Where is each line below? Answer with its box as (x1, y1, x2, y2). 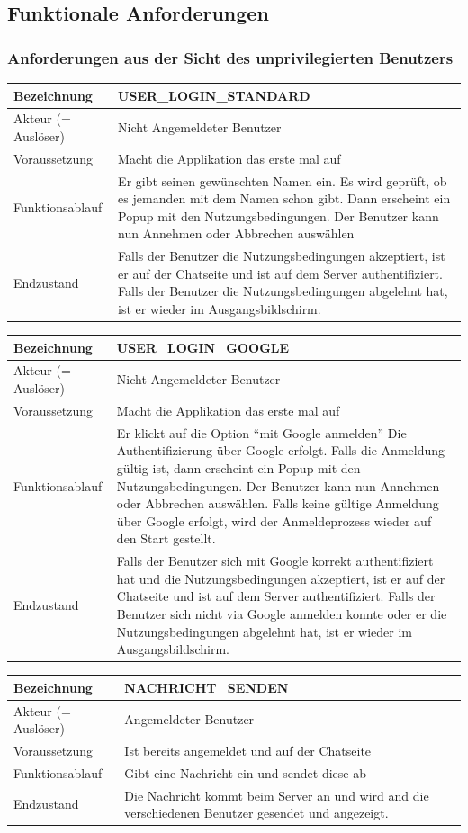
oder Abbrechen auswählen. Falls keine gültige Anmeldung (116, 494, 439, 513)
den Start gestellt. (116, 529, 216, 548)
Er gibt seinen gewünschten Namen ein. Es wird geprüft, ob (118, 171, 447, 190)
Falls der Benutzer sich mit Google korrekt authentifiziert (116, 551, 434, 570)
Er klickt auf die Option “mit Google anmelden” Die (116, 423, 407, 442)
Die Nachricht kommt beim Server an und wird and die (124, 785, 429, 804)
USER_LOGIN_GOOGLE (116, 337, 290, 356)
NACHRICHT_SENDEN (124, 677, 289, 696)
